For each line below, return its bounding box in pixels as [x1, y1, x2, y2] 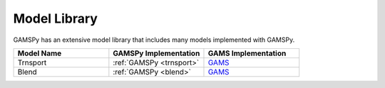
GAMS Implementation [207, 48, 287, 58]
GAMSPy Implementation [113, 48, 200, 58]
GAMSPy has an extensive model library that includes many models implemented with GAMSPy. [13, 35, 295, 44]
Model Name [17, 48, 62, 58]
